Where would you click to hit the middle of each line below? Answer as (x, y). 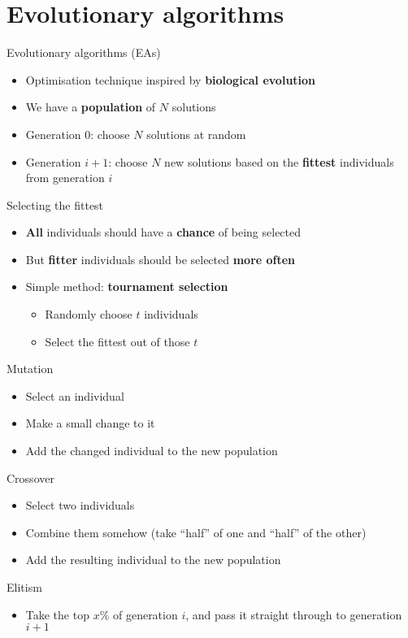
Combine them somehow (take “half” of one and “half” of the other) (196, 532)
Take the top (57, 614)
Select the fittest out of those (117, 341)
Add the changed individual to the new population (152, 451)
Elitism (24, 587)
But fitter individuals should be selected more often (161, 259)
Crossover (30, 477)
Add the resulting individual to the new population (153, 560)
